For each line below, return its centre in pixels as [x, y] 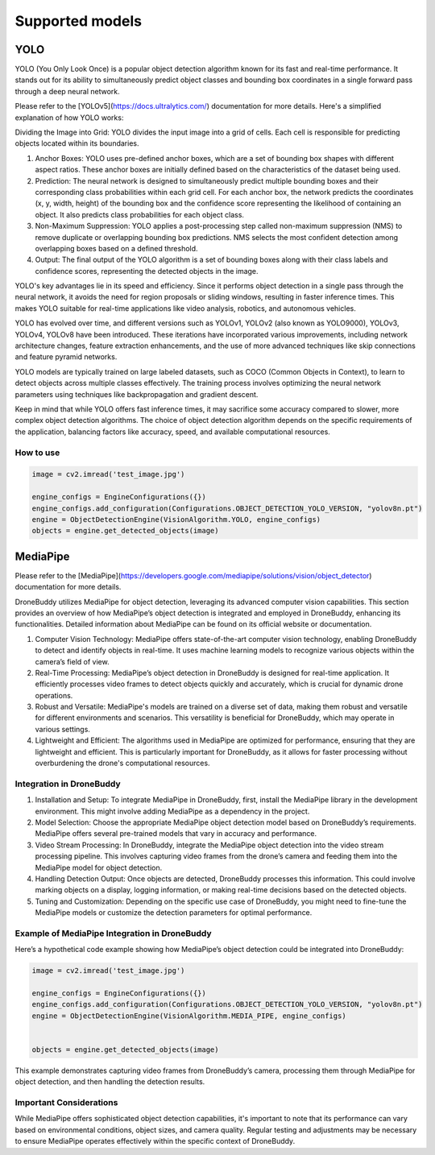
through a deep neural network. [67, 91]
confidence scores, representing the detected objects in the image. [147, 271]
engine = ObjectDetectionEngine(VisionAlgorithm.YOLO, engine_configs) [176, 519]
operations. [54, 695]
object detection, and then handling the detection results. [110, 1082]
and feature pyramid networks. [66, 357]
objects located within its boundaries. [77, 143]
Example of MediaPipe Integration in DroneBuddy [114, 933]
